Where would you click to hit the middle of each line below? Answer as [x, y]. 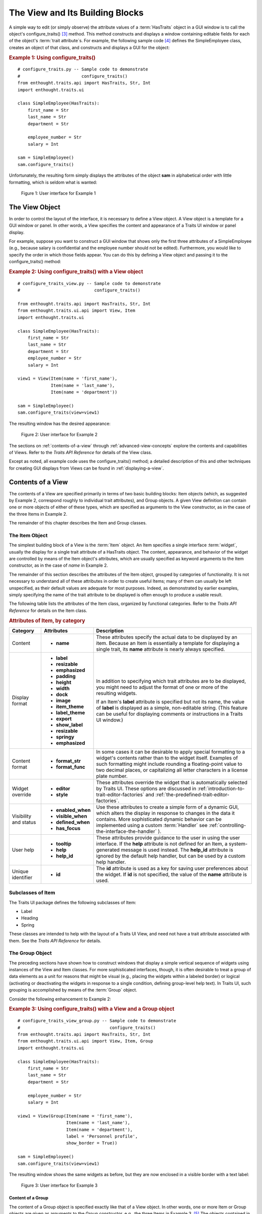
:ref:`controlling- [228, 825]
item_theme [70, 707]
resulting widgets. [117, 693]
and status [24, 822]
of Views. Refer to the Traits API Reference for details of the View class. [81, 452]
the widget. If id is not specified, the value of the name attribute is [172, 874]
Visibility [22, 816]
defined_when [73, 822]
